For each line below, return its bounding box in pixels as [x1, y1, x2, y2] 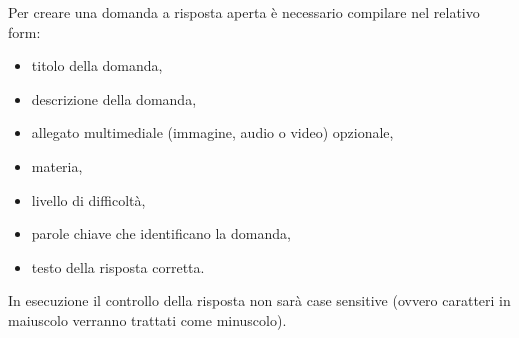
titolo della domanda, [31, 55, 163, 76]
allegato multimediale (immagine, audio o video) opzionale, [31, 122, 394, 143]
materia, [31, 155, 83, 176]
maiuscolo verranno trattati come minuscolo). [8, 309, 287, 330]
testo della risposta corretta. [31, 256, 205, 277]
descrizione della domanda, [31, 88, 197, 109]
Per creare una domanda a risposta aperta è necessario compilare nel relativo [8, 2, 480, 22]
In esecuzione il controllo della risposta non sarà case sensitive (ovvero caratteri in [8, 290, 511, 311]
